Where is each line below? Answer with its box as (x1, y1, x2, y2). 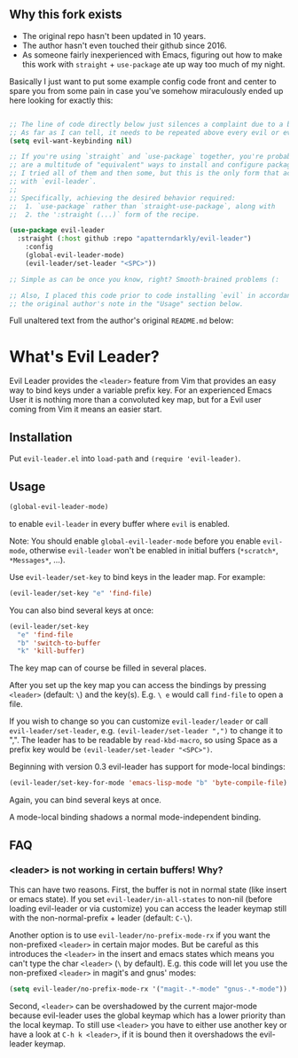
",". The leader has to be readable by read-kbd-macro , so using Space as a (9, 735, 278, 746)
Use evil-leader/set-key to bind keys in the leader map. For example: (9, 571, 266, 582)
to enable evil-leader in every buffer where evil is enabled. (9, 518, 231, 529)
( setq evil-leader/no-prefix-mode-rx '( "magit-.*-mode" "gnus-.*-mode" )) (9, 984, 288, 993)
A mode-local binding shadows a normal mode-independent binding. (9, 811, 262, 823)
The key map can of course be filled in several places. (9, 662, 207, 673)
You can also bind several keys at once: (9, 605, 154, 615)
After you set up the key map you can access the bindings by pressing (9, 680, 267, 691)
